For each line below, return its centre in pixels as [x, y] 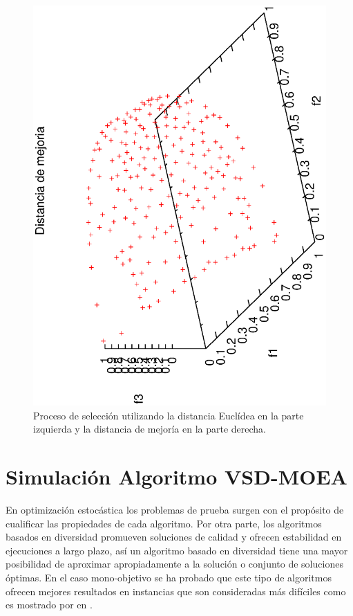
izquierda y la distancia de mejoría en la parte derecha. [150, 429]
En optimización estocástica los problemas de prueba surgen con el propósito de [175, 510]
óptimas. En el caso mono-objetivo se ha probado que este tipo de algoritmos [169, 577]
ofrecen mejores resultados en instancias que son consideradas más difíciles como [176, 591]
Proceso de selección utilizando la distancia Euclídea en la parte [169, 415]
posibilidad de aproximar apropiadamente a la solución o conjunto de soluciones [174, 564]
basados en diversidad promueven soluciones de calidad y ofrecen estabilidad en [174, 537]
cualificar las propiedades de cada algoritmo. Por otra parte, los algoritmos [164, 523]
